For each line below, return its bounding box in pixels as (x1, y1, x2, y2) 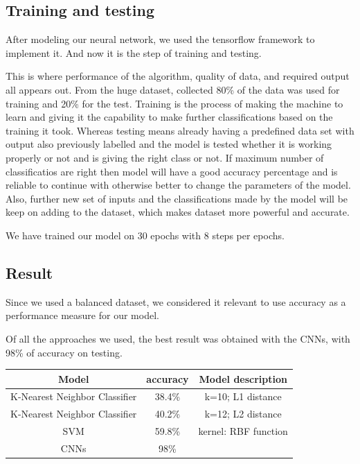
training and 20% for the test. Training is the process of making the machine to (6, 96, 343, 110)
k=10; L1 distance (204, 389, 282, 404)
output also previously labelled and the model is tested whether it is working (6, 137, 332, 151)
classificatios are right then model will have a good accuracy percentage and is (6, 164, 338, 178)
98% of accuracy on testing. (6, 345, 123, 359)
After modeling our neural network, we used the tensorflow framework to (6, 32, 315, 46)
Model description (199, 371, 287, 386)
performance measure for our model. (6, 308, 159, 323)
